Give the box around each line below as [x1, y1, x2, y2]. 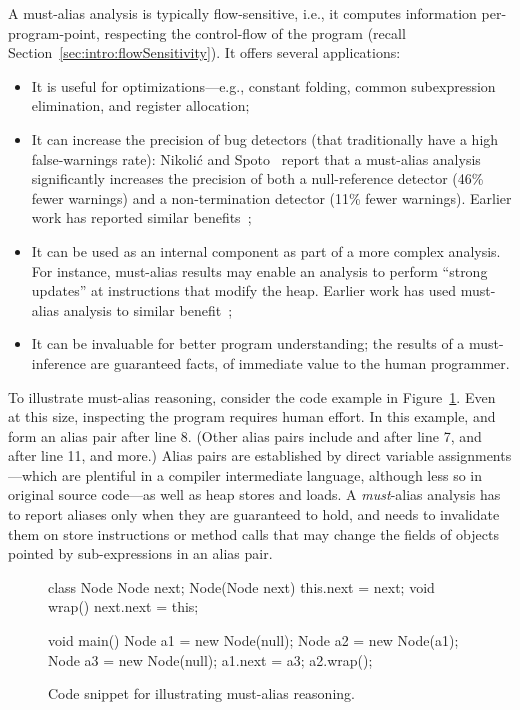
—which [8, 464, 58, 485]
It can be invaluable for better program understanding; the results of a [31, 333, 465, 354]
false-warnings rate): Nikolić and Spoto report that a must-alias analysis [31, 148, 481, 169]
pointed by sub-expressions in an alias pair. [8, 543, 273, 564]
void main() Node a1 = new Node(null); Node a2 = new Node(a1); [48, 630, 459, 651]
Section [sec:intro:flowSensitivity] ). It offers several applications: [8, 42, 401, 63]
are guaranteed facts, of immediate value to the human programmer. [90, 352, 510, 373]
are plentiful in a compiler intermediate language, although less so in [62, 464, 483, 485]
